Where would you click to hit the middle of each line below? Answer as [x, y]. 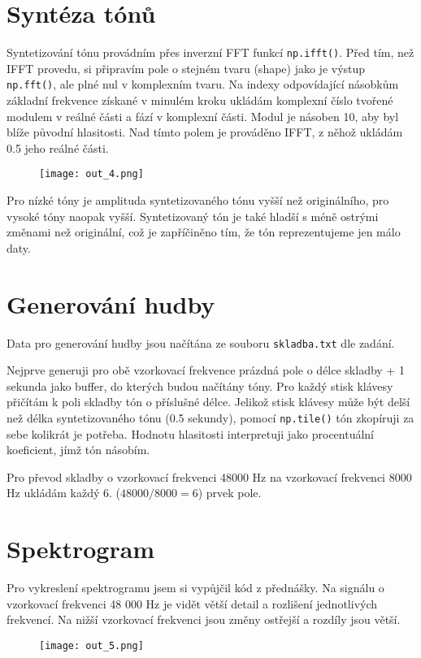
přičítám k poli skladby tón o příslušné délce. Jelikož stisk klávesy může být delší [208, 402]
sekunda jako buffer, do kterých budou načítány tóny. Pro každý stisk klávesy [200, 385]
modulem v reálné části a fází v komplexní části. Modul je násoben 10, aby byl [203, 116]
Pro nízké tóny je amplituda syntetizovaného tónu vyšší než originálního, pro [198, 200]
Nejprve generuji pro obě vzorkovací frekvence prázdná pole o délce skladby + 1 [206, 370]
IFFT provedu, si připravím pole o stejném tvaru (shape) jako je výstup [186, 68]
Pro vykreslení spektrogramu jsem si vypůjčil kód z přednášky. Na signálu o [195, 588]
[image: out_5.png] [91, 645]
